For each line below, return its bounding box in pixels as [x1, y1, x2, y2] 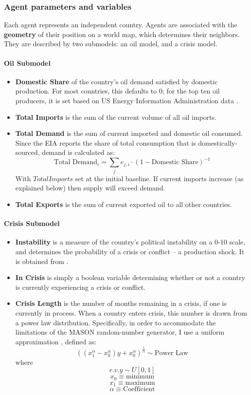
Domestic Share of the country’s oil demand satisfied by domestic [15, 76, 218, 86]
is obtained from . [15, 256, 69, 266]
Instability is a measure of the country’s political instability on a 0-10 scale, [15, 237, 246, 247]
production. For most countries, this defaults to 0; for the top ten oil [15, 86, 220, 96]
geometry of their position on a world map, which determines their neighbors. [4, 29, 240, 39]
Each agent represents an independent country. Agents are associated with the [4, 19, 237, 30]
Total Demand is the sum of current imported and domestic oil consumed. [15, 128, 243, 138]
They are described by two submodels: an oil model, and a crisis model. [4, 38, 217, 49]
